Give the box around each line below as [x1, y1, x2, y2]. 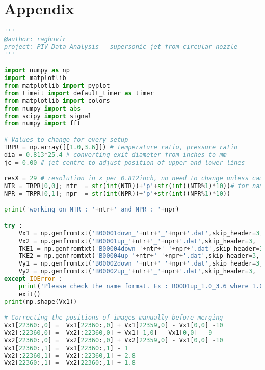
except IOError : [4, 275, 63, 283]
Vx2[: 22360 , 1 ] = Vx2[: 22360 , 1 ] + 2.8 [4, 352, 136, 359]
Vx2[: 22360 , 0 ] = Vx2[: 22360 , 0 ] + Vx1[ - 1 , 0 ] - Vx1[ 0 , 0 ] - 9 [4, 329, 213, 336]
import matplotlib [4, 74, 66, 82]
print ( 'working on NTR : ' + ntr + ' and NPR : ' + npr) [4, 206, 179, 214]
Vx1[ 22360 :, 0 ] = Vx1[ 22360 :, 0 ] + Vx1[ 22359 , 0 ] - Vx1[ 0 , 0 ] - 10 [4, 322, 223, 329]
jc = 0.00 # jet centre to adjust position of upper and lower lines [4, 158, 245, 166]
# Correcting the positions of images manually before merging [4, 314, 223, 322]
